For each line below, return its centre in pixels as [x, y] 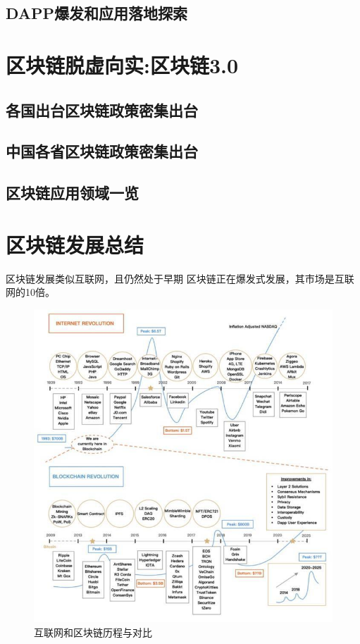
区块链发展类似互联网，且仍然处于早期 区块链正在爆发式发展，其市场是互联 [180, 278]
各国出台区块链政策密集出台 [102, 110]
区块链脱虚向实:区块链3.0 [122, 64]
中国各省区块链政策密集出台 [102, 151]
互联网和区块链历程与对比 [93, 632]
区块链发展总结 [75, 244]
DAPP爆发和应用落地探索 [97, 13]
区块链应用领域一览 [72, 193]
